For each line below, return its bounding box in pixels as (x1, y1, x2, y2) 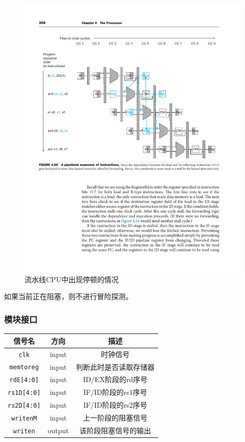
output (47, 425, 69, 436)
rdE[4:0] (9, 376, 39, 384)
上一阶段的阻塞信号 (83, 412, 148, 423)
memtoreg (9, 364, 39, 371)
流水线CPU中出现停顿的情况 (24, 273, 119, 284)
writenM (11, 415, 37, 423)
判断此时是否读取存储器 (76, 361, 155, 372)
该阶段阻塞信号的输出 (79, 425, 151, 436)
